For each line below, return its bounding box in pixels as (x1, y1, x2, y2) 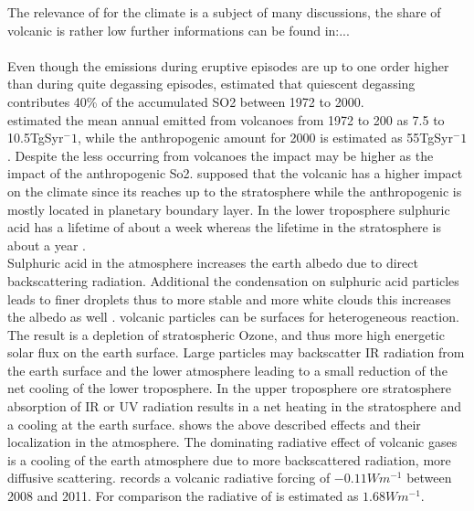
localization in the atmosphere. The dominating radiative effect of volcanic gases (7, 432, 458, 452)
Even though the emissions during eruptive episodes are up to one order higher (7, 56, 449, 75)
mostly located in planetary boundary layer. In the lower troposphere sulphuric (7, 199, 450, 218)
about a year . (7, 235, 87, 254)
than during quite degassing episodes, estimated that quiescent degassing (7, 74, 416, 93)
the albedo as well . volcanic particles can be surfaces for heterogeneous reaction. (7, 307, 459, 326)
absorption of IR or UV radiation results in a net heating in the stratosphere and (7, 397, 462, 416)
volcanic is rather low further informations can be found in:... (7, 20, 350, 39)
